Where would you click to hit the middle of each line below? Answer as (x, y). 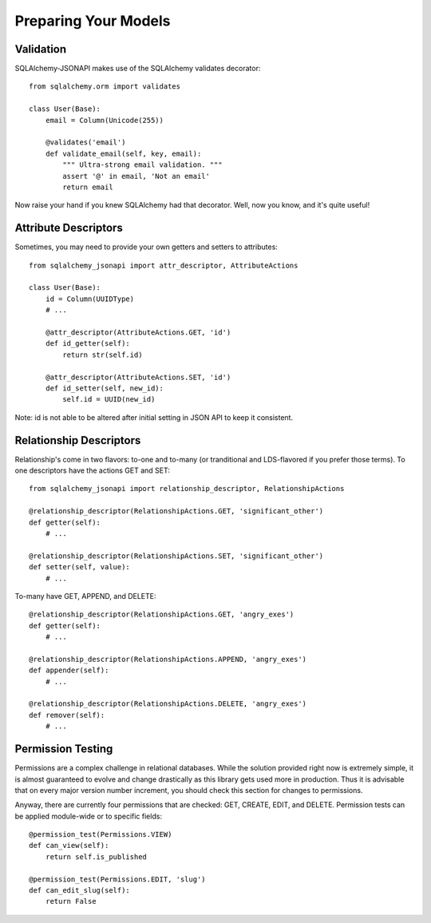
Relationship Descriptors (78, 440)
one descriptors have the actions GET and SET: (93, 470)
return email (88, 187)
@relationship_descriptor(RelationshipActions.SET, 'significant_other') (176, 556)
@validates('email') (85, 143)
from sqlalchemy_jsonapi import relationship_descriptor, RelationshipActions (187, 489)
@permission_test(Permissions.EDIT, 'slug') (118, 879)
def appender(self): (69, 670)
